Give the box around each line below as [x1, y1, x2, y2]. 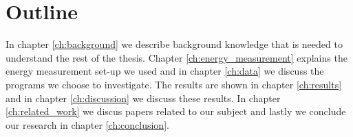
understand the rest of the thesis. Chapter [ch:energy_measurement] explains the [6, 50, 347, 64]
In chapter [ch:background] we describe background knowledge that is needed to [6, 37, 343, 51]
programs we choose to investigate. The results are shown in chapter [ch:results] [6, 77, 342, 91]
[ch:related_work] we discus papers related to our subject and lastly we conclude [6, 104, 346, 119]
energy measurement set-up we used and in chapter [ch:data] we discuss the [6, 64, 324, 78]
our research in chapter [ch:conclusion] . [6, 117, 169, 132]
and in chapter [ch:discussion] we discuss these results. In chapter [6, 90, 281, 105]
